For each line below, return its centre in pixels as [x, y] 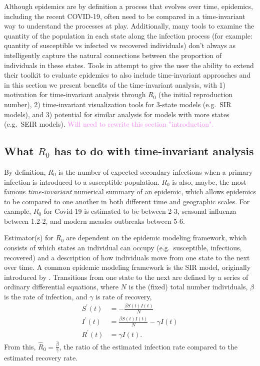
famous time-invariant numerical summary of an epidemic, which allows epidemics [130, 192]
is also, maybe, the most [209, 181]
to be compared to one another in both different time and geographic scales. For [127, 201]
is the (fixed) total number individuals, [188, 287]
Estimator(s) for [29, 238]
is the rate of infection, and [46, 297]
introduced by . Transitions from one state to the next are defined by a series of [126, 277]
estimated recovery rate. [41, 358]
